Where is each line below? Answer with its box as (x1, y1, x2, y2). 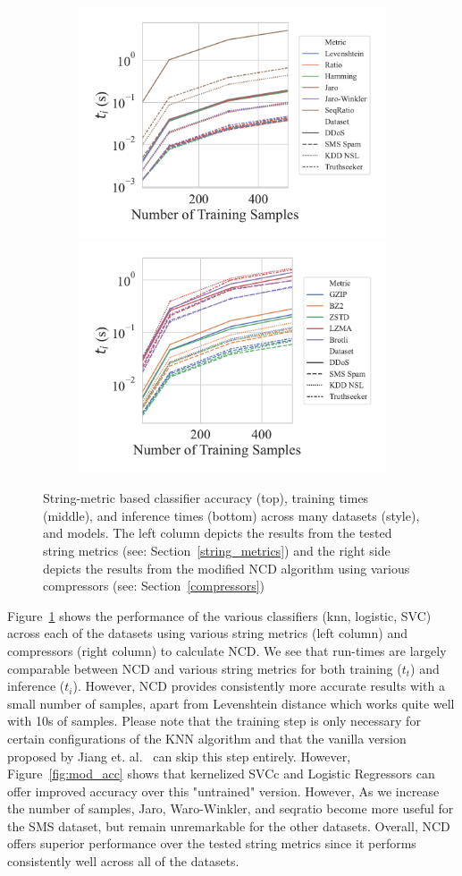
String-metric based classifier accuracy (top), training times (43, 489, 369, 507)
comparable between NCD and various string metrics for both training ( (7, 659, 402, 677)
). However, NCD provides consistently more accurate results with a (72, 676, 445, 695)
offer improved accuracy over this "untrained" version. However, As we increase (7, 781, 440, 800)
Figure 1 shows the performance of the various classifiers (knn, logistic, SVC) (7, 606, 432, 625)
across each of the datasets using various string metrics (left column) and (7, 624, 407, 642)
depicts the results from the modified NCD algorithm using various (43, 558, 410, 577)
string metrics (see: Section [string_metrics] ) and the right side (43, 540, 391, 559)
